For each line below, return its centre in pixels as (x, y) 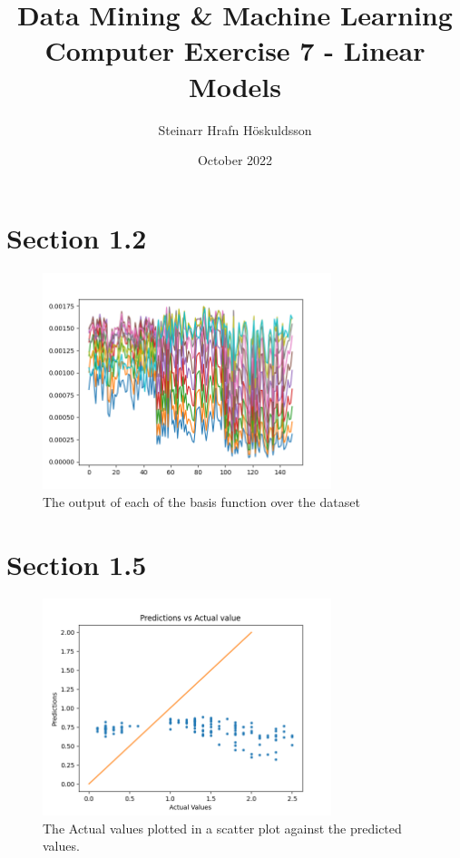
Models (235, 86)
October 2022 (235, 160)
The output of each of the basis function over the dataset (201, 501)
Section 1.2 (77, 237)
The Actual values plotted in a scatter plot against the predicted (222, 828)
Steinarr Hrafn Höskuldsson (235, 129)
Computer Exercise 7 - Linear (235, 50)
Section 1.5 (77, 564)
